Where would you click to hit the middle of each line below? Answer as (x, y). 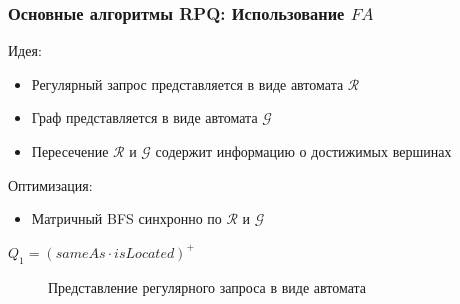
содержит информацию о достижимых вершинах (303, 151)
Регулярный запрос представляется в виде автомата (187, 83)
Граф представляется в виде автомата (144, 117)
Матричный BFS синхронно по (126, 218)
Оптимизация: (50, 184)
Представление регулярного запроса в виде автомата (207, 286)
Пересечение (70, 151)
